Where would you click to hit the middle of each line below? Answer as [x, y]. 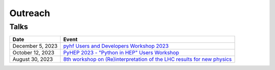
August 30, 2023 [33, 59]
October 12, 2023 [33, 53]
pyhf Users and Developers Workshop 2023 [116, 46]
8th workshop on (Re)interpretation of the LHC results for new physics [147, 59]
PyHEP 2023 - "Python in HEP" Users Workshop [121, 53]
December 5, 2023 [35, 46]
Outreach [30, 13]
